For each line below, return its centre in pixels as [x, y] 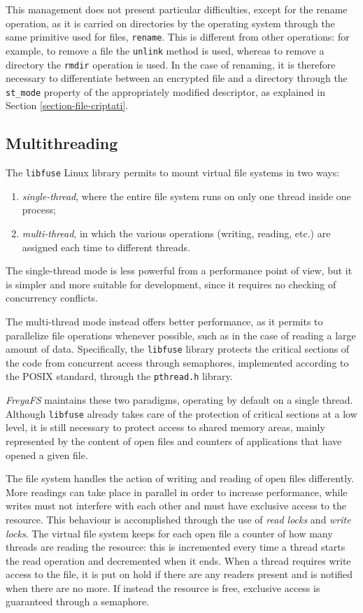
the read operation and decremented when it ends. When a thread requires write [178, 560]
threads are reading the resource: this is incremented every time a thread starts [176, 547]
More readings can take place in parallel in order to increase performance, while [177, 492]
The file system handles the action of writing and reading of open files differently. [180, 478]
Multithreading [62, 143]
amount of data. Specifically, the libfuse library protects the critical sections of [178, 349]
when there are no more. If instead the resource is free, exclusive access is [163, 587]
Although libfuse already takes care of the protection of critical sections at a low [181, 413]
